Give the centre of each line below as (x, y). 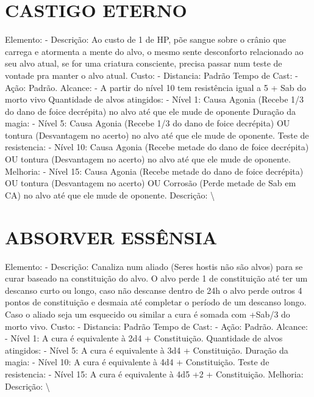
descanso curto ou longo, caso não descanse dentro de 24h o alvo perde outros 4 (154, 290)
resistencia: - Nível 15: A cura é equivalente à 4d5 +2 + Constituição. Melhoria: (154, 373)
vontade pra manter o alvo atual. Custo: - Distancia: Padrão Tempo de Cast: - (152, 75)
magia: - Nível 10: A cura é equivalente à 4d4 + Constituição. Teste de (137, 362)
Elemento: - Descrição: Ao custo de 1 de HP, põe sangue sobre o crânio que (146, 39)
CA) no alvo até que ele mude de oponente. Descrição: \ (110, 195)
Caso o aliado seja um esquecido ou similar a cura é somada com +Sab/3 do (148, 314)
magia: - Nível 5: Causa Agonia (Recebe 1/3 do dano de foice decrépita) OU (148, 123)
